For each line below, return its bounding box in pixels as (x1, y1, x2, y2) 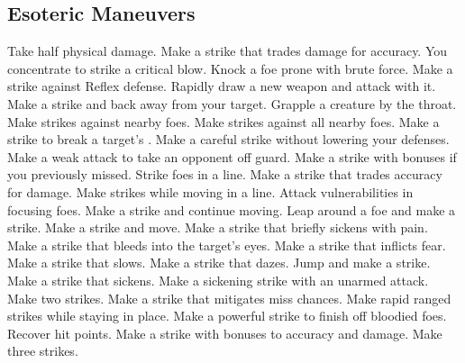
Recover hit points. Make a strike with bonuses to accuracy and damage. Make (7, 323, 442, 342)
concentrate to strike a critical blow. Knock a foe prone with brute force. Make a (7, 59, 453, 77)
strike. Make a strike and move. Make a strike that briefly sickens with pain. (7, 218, 428, 237)
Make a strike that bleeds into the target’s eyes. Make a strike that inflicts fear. (7, 235, 446, 254)
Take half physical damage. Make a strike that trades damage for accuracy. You (7, 41, 448, 60)
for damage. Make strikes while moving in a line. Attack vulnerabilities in (7, 182, 414, 201)
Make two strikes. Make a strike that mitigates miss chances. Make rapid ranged (7, 288, 451, 307)
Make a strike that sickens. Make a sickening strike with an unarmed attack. (7, 270, 429, 289)
